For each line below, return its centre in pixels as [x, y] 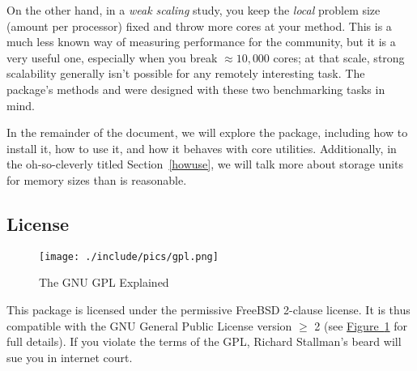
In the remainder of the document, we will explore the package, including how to [207, 132]
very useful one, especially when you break [112, 57]
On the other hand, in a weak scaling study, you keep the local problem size [194, 10]
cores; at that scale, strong [339, 57]
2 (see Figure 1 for [361, 325]
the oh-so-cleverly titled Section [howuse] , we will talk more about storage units [205, 164]
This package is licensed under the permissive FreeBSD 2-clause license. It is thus [208, 309]
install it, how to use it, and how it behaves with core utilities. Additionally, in [202, 148]
